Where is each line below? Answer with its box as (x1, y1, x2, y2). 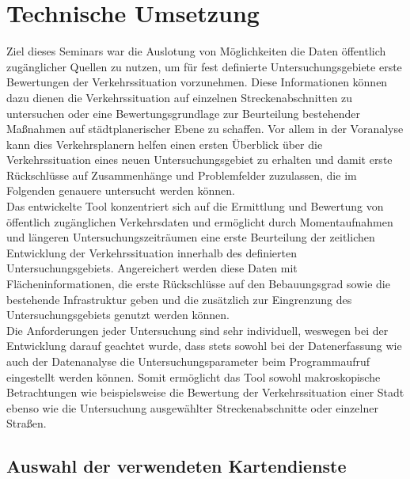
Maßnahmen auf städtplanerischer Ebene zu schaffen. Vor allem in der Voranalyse (6, 120, 404, 137)
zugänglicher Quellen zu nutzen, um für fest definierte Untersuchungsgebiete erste (6, 58, 402, 74)
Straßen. (6, 415, 47, 431)
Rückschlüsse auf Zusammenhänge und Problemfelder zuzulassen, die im (6, 166, 357, 183)
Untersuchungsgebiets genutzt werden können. (6, 306, 230, 323)
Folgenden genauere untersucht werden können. (6, 182, 235, 199)
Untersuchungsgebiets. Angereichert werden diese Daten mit (6, 260, 298, 276)
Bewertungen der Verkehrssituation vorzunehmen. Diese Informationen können (6, 74, 388, 90)
